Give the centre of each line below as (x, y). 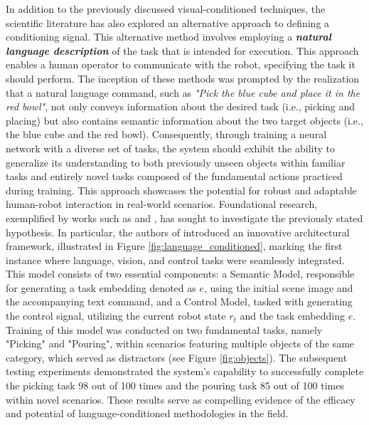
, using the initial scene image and (278, 287)
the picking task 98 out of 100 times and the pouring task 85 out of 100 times (175, 385)
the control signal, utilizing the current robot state (116, 316)
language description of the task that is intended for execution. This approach (182, 50)
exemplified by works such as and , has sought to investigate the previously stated (184, 217)
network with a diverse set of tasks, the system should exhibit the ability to (170, 148)
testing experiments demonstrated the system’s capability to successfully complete (185, 371)
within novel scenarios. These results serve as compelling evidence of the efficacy (181, 399)
